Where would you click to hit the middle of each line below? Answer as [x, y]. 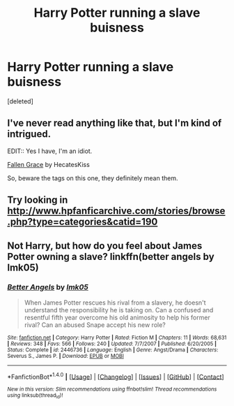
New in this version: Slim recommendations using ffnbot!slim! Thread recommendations [112, 389]
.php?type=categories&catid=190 [83, 222]
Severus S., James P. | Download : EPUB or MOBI [65, 356]
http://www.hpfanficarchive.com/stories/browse [116, 211]
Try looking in [38, 200]
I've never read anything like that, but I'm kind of [115, 123]
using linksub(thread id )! [35, 396]
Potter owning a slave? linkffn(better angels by [111, 256]
